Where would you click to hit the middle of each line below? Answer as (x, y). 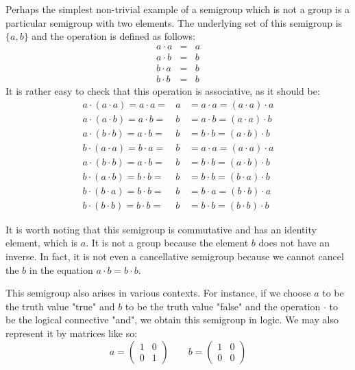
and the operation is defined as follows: (113, 36)
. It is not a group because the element (167, 243)
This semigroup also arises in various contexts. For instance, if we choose (158, 293)
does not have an (294, 243)
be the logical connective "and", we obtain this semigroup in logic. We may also (172, 320)
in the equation (61, 269)
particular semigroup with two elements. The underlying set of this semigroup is (174, 22)
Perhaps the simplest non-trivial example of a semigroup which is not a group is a (178, 9)
